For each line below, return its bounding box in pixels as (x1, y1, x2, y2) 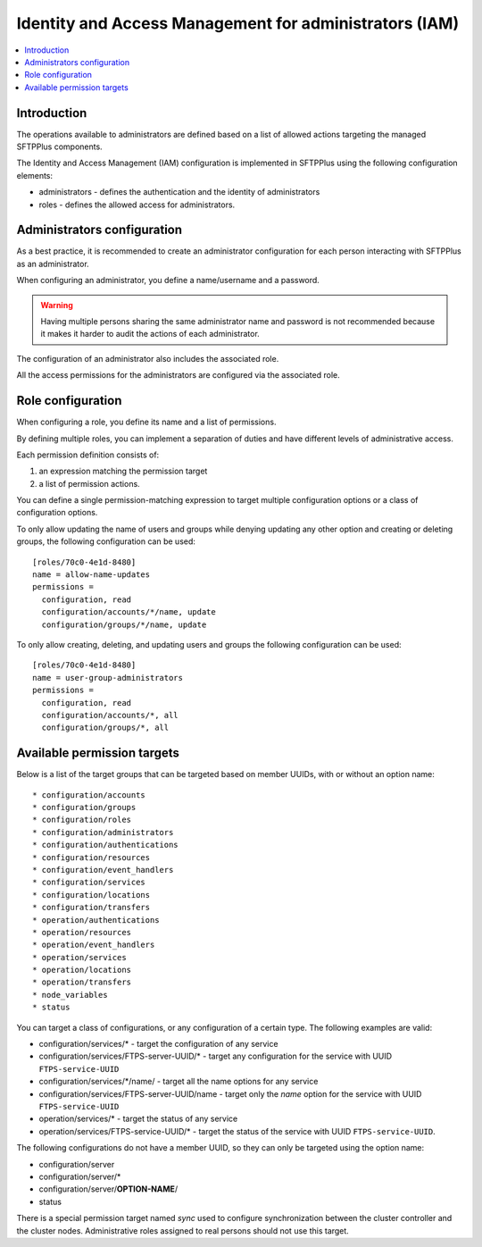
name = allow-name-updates (32, 570, 151, 580)
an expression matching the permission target (38, 465, 208, 477)
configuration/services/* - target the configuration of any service (38, 1039, 278, 1050)
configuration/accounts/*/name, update (41, 607, 216, 617)
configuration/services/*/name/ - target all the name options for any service (38, 1076, 319, 1087)
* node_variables (32, 990, 108, 1000)
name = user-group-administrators (32, 673, 183, 682)
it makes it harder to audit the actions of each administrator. (40, 329, 261, 339)
